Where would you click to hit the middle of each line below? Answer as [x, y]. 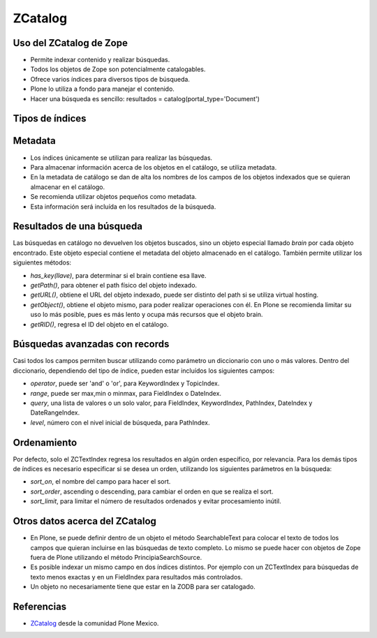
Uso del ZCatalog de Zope [71, 43]
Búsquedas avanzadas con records [91, 344]
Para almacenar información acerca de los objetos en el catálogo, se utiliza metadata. [154, 167]
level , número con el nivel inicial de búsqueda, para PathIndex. [120, 422]
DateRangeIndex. [55, 413]
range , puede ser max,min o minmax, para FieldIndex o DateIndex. [126, 393]
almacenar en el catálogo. [68, 187]
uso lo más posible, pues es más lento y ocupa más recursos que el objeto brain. [147, 315]
